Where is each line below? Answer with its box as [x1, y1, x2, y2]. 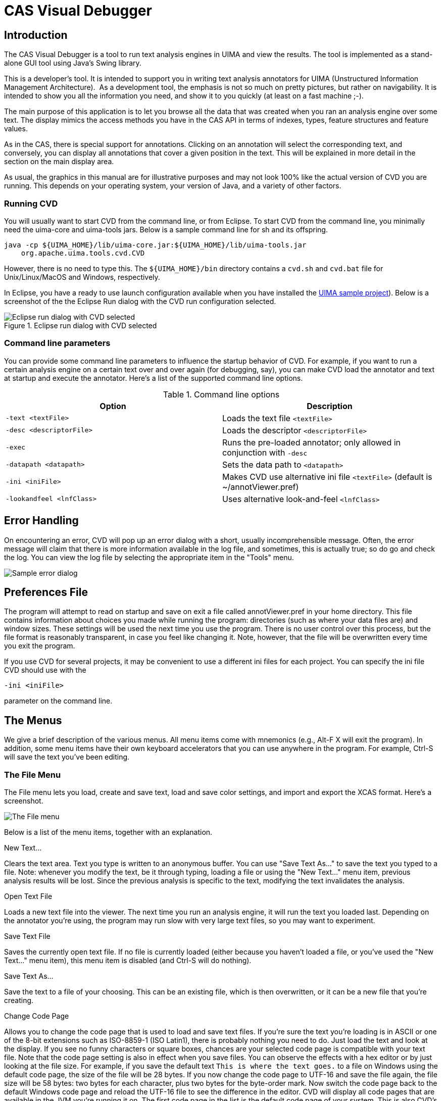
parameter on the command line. [4, 696, 113, 706]
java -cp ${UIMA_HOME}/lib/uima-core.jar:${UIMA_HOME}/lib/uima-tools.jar [4, 240, 307, 249]
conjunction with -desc [222, 447, 308, 458]
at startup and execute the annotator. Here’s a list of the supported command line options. [4, 373, 303, 382]
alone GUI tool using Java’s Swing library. [4, 59, 141, 68]
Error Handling [4, 514, 79, 527]
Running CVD [4, 198, 58, 209]
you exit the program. [4, 641, 75, 650]
